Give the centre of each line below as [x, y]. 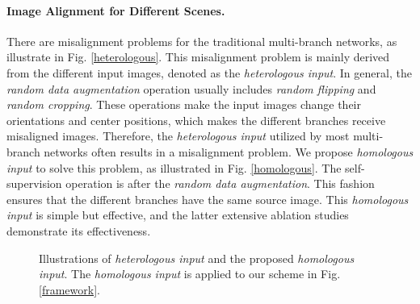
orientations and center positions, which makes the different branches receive [196, 120]
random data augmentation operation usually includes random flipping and [191, 88]
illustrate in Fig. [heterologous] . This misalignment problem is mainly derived [198, 57]
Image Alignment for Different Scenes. [116, 10]
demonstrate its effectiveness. [79, 230]
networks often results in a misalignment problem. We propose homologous [229, 151]
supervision [34, 183]
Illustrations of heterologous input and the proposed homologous [197, 258]
